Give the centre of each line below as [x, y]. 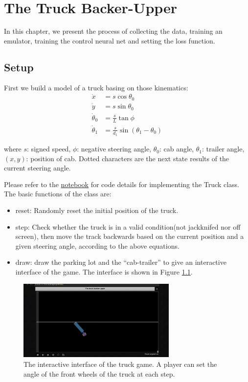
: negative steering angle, [114, 149]
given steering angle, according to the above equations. [97, 245]
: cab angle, [177, 149]
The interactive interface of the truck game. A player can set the [120, 364]
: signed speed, [49, 149]
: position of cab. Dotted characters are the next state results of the [128, 158]
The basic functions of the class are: [58, 194]
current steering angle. [37, 168]
